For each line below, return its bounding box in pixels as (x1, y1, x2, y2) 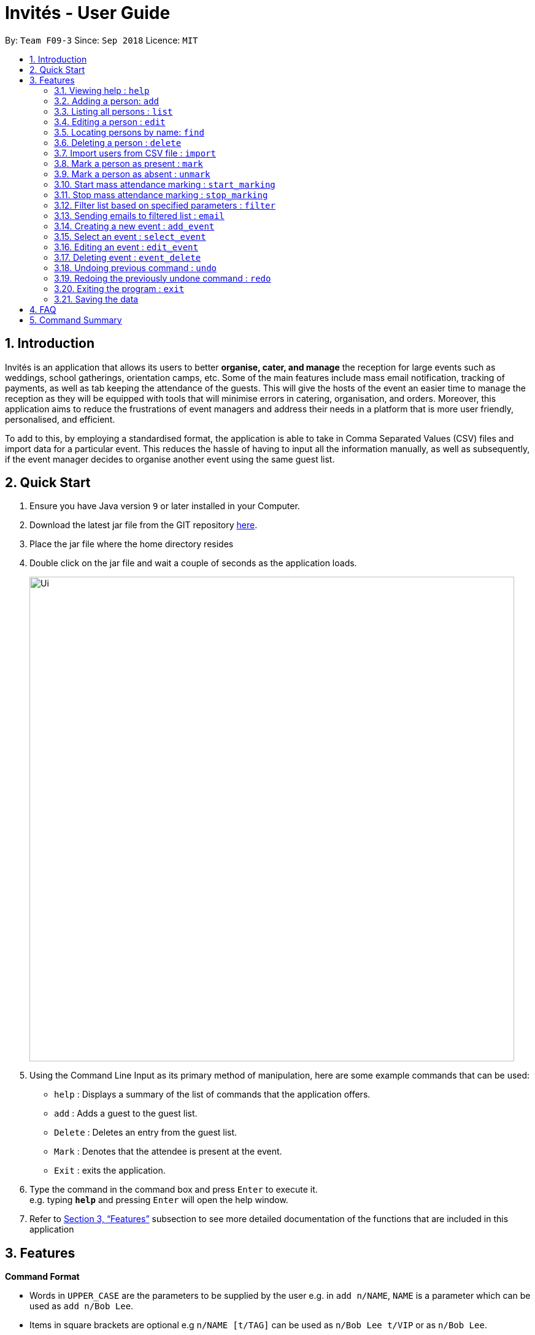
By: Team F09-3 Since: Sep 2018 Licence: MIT (5, 34, 198, 45)
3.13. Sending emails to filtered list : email (54, 210, 225, 221)
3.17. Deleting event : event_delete (54, 252, 201, 263)
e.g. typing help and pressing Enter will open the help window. (29, 1195, 288, 1206)
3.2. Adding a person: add (54, 95, 159, 106)
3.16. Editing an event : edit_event (54, 241, 198, 252)
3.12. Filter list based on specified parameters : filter (54, 199, 275, 210)
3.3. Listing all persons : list (54, 106, 173, 117)
